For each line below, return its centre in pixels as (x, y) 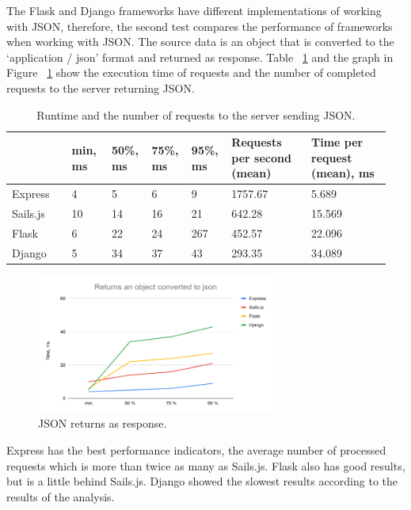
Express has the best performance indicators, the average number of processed (196, 450)
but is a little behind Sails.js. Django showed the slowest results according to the (202, 481)
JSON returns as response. (103, 423)
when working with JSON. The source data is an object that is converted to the (200, 42)
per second (261, 157)
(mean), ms (343, 173)
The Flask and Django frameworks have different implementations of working (194, 10)
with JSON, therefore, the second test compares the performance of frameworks (200, 26)
